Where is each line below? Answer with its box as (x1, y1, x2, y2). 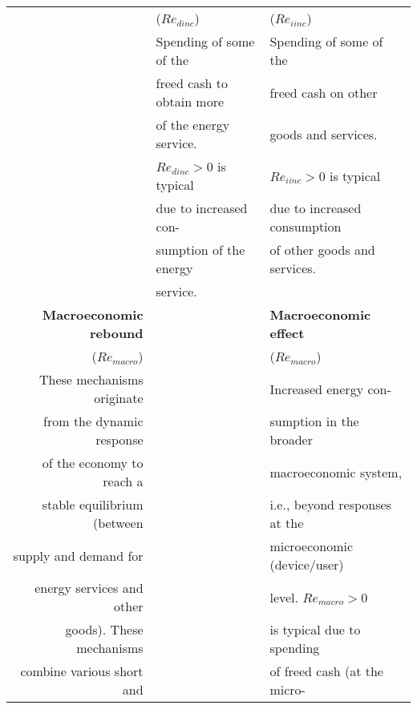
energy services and (34, 578, 144, 597)
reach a (103, 472, 144, 490)
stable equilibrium (42, 495, 144, 514)
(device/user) (269, 555, 344, 574)
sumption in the (269, 412, 359, 430)
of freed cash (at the (269, 662, 383, 680)
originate (94, 389, 144, 407)
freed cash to (156, 74, 229, 92)
